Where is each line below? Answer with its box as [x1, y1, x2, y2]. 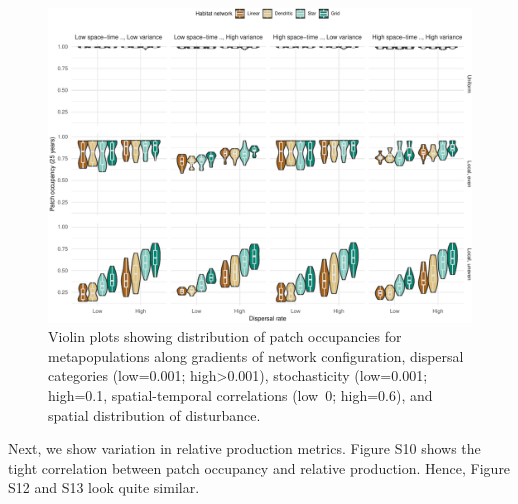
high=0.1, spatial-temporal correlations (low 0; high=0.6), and [48, 385, 433, 406]
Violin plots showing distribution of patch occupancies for [48, 326, 402, 347]
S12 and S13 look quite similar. [8, 477, 200, 498]
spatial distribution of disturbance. [48, 404, 261, 425]
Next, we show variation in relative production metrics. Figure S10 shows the [8, 438, 481, 459]
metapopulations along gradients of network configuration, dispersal [48, 345, 464, 366]
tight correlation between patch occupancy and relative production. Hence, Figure [8, 457, 511, 478]
